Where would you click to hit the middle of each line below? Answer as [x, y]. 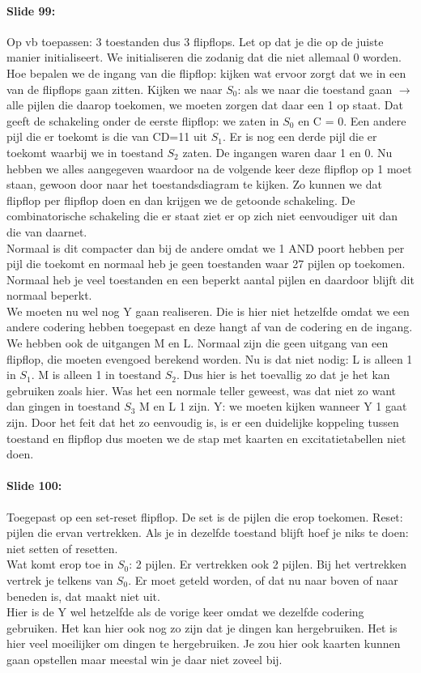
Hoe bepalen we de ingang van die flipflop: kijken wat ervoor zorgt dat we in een [206, 72]
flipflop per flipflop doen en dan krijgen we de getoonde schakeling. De [181, 200]
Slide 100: [34, 486]
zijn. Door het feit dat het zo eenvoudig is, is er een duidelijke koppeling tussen [203, 422]
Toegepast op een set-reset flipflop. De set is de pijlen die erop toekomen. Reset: [205, 516]
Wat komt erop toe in [60, 564]
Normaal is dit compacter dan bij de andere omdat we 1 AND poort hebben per [206, 247]
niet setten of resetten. [62, 548]
